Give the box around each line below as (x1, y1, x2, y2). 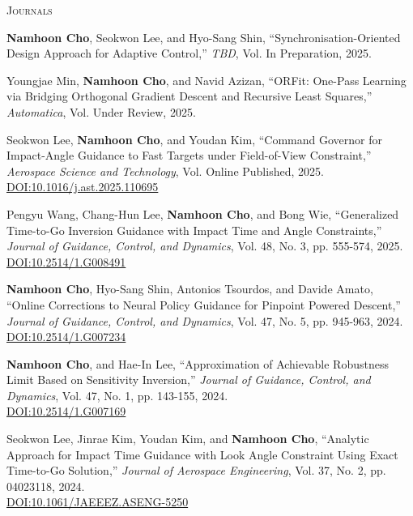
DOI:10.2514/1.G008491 (6, 253, 126, 270)
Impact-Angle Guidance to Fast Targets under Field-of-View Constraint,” (6, 147, 372, 164)
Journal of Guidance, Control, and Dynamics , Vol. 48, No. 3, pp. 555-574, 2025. (6, 237, 403, 254)
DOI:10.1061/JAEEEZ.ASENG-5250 (6, 493, 189, 510)
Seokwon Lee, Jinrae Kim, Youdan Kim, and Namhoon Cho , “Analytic (6, 430, 369, 447)
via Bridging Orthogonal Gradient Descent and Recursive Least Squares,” (6, 87, 373, 104)
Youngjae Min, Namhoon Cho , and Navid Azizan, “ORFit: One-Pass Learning (6, 71, 407, 88)
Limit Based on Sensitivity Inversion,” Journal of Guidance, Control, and (6, 371, 371, 388)
